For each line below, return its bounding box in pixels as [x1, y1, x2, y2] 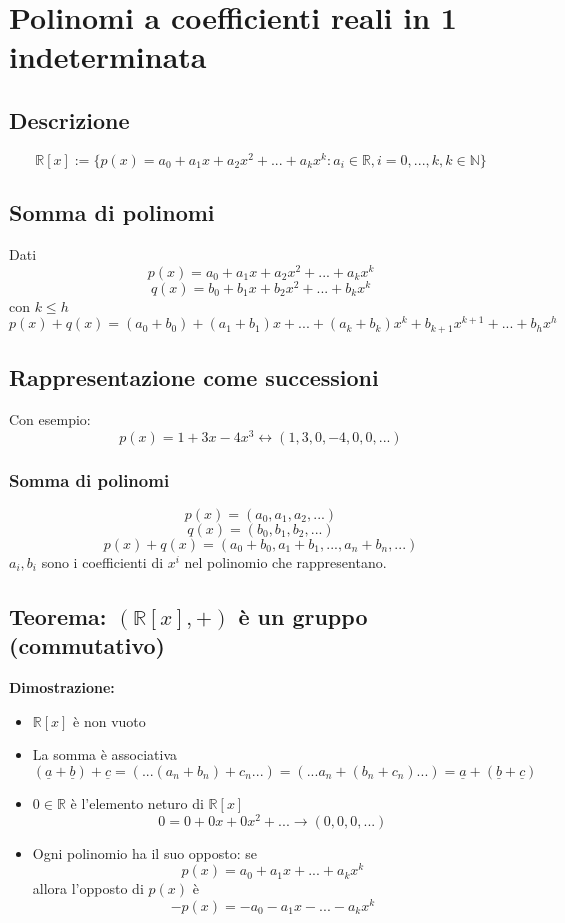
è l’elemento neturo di [70, 792, 204, 813]
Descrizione [9, 104, 130, 135]
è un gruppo [238, 601, 368, 631]
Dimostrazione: [9, 677, 115, 698]
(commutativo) [9, 630, 165, 661]
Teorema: [9, 601, 107, 631]
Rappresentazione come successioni [9, 362, 379, 393]
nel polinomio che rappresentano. [184, 552, 387, 573]
